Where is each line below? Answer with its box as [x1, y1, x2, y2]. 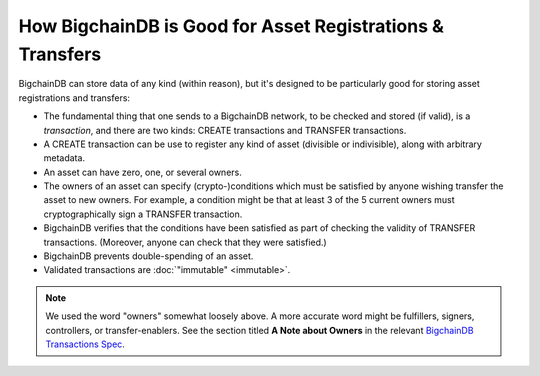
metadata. [43, 152, 85, 164]
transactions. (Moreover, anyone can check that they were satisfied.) [43, 236, 327, 248]
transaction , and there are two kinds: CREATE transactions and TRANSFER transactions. [43, 124, 407, 136]
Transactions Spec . [45, 338, 125, 350]
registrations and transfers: [18, 91, 130, 104]
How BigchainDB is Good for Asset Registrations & [18, 15, 445, 37]
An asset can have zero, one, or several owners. [43, 166, 242, 178]
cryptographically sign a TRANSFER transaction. [43, 208, 243, 220]
